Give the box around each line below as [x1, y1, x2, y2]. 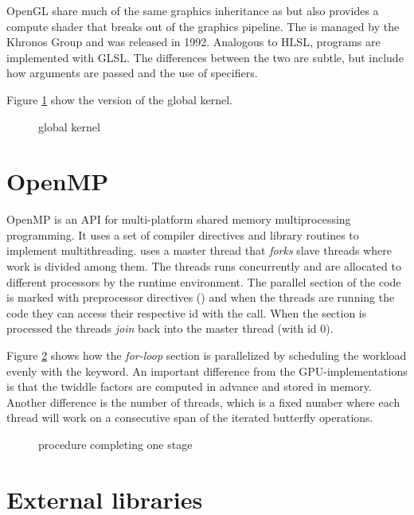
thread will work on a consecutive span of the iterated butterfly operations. [6, 409, 373, 426]
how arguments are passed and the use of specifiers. [6, 64, 258, 81]
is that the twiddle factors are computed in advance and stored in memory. [6, 378, 372, 395]
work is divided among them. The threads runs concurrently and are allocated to [6, 258, 401, 275]
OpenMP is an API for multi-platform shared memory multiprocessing [6, 211, 351, 228]
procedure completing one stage [38, 436, 193, 452]
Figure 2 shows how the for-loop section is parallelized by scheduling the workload [6, 347, 407, 364]
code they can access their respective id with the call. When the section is [6, 304, 367, 321]
